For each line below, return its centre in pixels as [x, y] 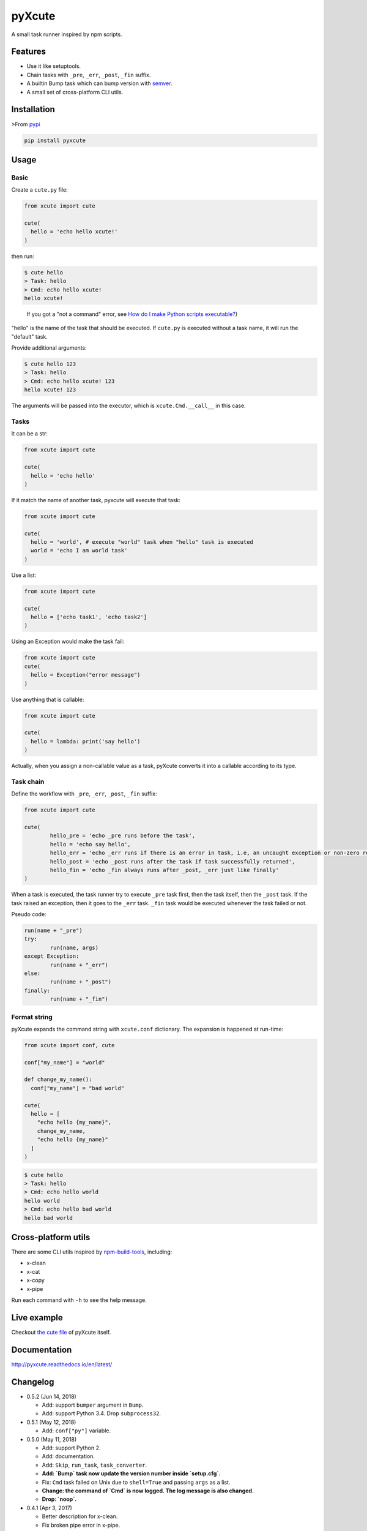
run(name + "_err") [79, 965]
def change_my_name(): [58, 1080]
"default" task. [30, 336]
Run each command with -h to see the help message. [79, 1300]
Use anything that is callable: [48, 699]
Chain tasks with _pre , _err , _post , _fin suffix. [89, 75]
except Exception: [52, 956]
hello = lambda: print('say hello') [86, 741]
